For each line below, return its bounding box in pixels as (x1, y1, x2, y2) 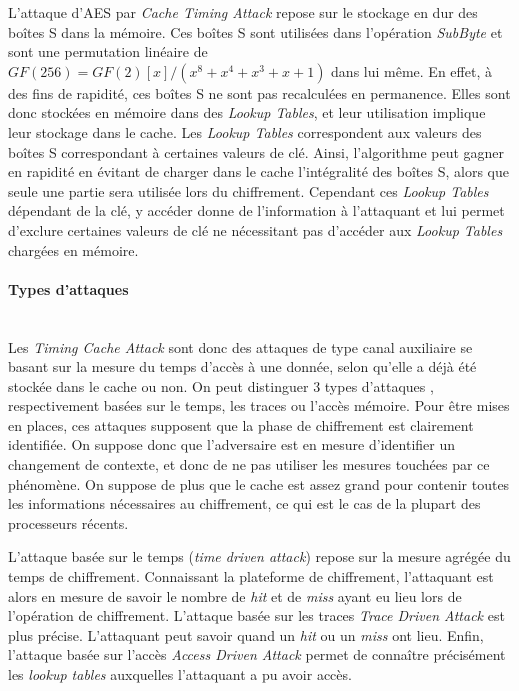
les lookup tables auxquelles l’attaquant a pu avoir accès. (8, 664, 352, 685)
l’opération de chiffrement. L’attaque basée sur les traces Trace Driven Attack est (8, 605, 505, 626)
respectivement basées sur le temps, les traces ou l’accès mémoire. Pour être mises (8, 395, 510, 416)
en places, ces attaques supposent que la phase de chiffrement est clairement (8, 414, 474, 435)
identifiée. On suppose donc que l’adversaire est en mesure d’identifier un (8, 434, 455, 455)
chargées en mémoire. (8, 239, 139, 260)
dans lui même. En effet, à (331, 60, 492, 81)
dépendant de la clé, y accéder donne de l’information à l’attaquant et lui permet (8, 200, 505, 221)
